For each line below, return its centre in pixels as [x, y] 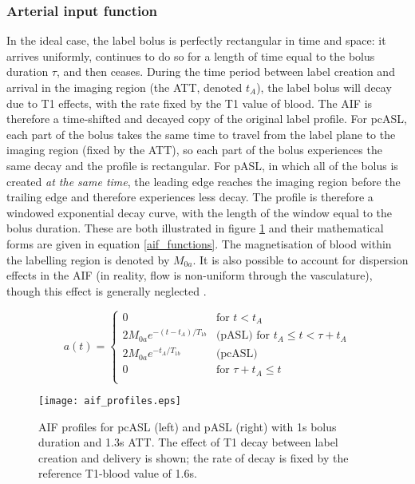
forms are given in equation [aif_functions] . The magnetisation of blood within [199, 243]
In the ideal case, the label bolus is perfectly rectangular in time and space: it [196, 40]
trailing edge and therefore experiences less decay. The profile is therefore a [190, 197]
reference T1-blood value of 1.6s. [118, 473]
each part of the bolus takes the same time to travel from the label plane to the [201, 134]
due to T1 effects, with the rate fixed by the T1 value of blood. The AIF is [190, 103]
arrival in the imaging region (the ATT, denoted [125, 87]
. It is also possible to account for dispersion [300, 259]
